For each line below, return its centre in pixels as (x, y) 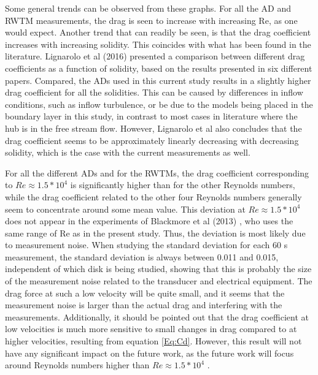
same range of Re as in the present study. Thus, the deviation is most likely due (155, 233)
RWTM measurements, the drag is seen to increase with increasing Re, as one (151, 20)
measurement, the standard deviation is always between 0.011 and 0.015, (142, 256)
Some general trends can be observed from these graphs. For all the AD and (148, 8)
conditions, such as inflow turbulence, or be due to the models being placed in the (159, 104)
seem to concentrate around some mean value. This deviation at (125, 209)
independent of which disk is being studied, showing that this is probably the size (158, 269)
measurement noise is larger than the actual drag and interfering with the (144, 305)
